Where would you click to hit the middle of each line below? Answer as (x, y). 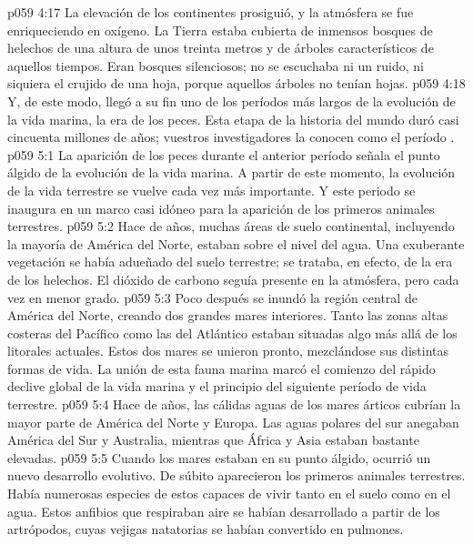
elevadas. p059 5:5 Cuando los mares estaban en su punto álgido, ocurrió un (219, 457)
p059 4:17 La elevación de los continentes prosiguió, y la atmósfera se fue (211, 12)
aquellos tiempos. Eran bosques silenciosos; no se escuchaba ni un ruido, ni (216, 65)
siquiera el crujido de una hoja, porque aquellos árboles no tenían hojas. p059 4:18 (236, 83)
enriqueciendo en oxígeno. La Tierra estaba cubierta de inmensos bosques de (220, 30)
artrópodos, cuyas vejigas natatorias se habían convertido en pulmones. (206, 529)
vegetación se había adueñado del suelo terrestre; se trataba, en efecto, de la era (230, 262)
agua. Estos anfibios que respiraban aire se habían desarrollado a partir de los (224, 511)
